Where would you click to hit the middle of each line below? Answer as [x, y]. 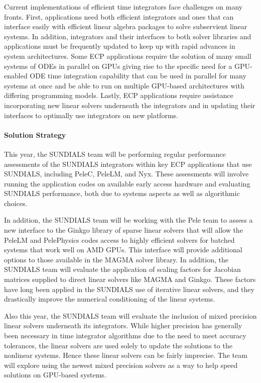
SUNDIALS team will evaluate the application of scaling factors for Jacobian [122, 269]
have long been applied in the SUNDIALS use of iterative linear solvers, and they [129, 289]
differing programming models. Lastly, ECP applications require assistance [119, 95]
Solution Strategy [35, 134]
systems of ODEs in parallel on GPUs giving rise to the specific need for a [118, 66]
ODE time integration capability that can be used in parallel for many [138, 76]
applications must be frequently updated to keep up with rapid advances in [120, 46]
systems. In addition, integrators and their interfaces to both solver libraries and [128, 36]
